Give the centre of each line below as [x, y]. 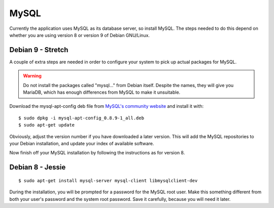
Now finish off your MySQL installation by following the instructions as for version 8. [97, 153]
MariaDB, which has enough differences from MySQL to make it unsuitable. [102, 92]
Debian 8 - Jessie [38, 167]
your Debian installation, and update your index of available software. [82, 143]
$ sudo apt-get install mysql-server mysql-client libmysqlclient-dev [108, 180]
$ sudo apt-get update [47, 125]
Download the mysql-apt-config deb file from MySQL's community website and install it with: [107, 106]
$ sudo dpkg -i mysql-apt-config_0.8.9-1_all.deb [81, 118]
